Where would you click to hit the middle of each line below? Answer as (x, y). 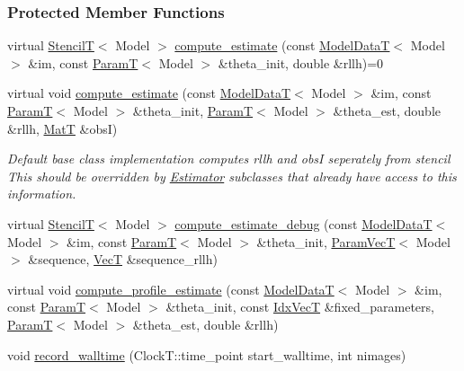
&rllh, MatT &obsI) (62, 128)
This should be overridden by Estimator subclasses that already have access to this (232, 176)
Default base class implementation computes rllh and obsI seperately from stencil (229, 159)
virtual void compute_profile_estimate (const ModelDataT (171, 289)
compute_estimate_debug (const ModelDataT (303, 223)
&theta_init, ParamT (193, 110)
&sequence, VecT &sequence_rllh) (123, 259)
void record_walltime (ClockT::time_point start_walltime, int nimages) (207, 354)
